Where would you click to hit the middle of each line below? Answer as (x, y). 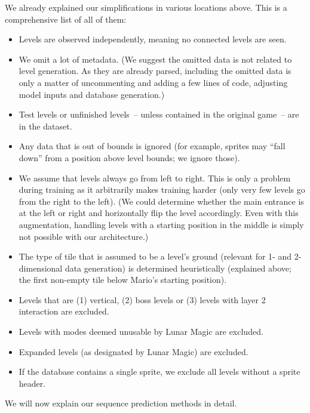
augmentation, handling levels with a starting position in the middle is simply (161, 224)
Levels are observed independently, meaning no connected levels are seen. (153, 39)
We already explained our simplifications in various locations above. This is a (146, 7)
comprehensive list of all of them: (66, 19)
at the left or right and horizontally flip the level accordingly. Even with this (159, 213)
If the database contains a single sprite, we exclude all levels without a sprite (159, 372)
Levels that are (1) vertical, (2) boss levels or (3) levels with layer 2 (142, 299)
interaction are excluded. (64, 311)
